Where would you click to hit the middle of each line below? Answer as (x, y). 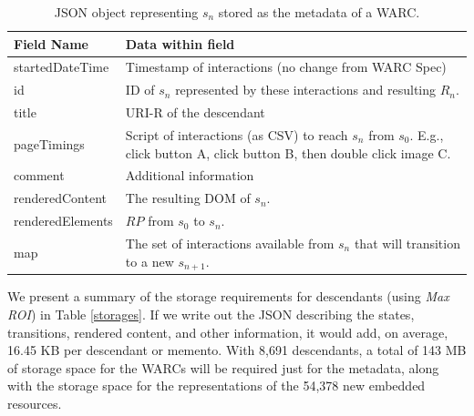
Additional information (190, 175)
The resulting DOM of (188, 198)
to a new (149, 261)
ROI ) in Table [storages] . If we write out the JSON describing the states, (211, 315)
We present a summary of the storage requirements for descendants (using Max (228, 296)
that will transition (407, 243)
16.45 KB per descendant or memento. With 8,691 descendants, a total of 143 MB (237, 350)
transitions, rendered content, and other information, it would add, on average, (228, 332)
